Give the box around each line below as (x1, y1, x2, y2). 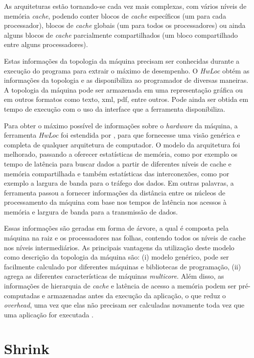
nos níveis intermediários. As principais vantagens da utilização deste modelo (4, 242, 234, 252)
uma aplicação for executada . (4, 309, 93, 319)
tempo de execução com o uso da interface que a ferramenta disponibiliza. (4, 103, 226, 114)
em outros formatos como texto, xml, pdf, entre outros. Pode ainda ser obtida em (4, 94, 249, 104)
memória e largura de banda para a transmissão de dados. (4, 206, 178, 216)
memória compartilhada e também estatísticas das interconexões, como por (4, 168, 230, 178)
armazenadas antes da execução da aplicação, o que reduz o (47, 290, 226, 300)
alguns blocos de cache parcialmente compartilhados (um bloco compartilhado (4, 29, 238, 40)
